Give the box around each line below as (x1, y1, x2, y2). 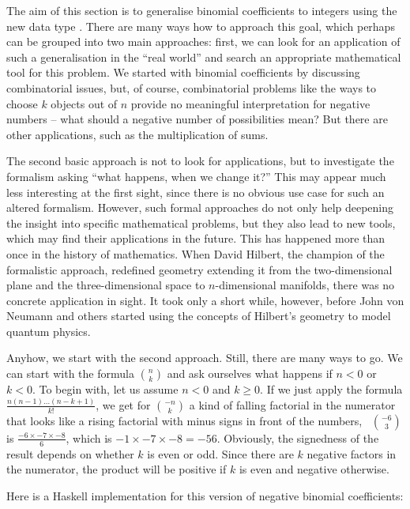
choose (6, 95, 38, 111)
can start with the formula (6, 365, 134, 382)
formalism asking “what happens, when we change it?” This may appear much (6, 168, 386, 184)
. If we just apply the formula (260, 381, 403, 398)
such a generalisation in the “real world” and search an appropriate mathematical (6, 48, 401, 65)
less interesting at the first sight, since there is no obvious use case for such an (6, 183, 385, 200)
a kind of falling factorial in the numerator (189, 396, 396, 413)
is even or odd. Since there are (147, 445, 294, 462)
